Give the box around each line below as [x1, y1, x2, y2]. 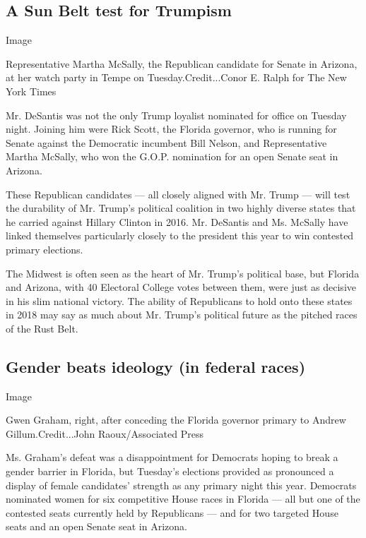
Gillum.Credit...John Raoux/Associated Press [6, 426, 203, 441]
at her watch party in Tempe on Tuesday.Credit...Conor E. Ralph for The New [6, 70, 347, 85]
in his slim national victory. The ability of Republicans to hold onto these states [6, 293, 353, 308]
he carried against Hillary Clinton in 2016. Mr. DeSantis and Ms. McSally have [6, 214, 348, 229]
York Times [6, 83, 57, 98]
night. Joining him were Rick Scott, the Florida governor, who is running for [6, 121, 337, 136]
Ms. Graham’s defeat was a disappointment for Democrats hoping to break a [6, 450, 338, 465]
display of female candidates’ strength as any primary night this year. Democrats [6, 477, 357, 492]
